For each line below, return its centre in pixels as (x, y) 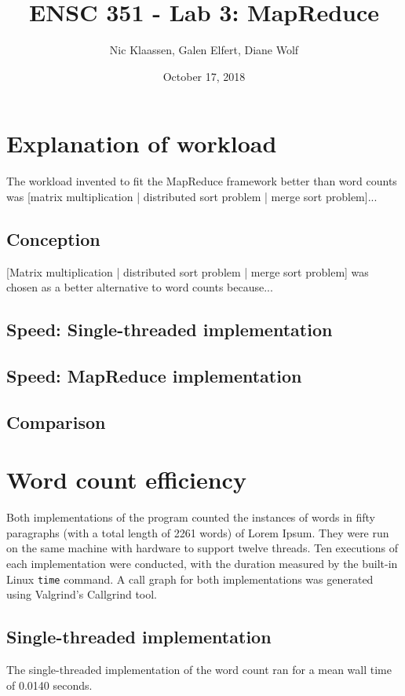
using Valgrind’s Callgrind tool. (82, 594)
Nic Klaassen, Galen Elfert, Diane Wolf (204, 50)
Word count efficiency (126, 480)
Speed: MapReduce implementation (154, 375)
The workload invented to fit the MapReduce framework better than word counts (202, 181)
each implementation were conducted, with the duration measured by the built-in (202, 564)
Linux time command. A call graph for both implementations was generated (190, 579)
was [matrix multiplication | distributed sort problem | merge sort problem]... (192, 196)
